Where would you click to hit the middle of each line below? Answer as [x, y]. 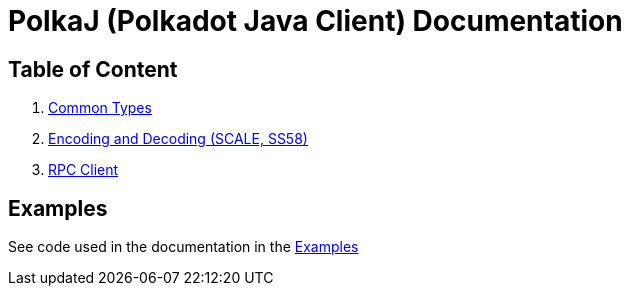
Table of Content [93, 69]
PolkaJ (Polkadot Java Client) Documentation [315, 21]
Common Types [100, 108]
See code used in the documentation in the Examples [183, 247]
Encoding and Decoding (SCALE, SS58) [178, 139]
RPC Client [83, 170]
